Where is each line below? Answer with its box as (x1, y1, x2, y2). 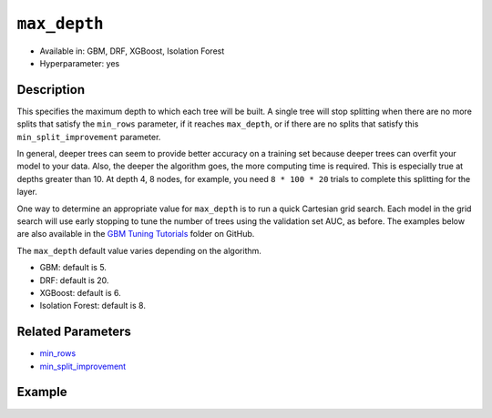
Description (16, 82, 86, 97)
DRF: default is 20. (39, 274, 109, 286)
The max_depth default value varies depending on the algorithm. (16, 245, 261, 256)
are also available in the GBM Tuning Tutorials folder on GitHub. (16, 229, 255, 240)
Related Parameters (16, 324, 132, 340)
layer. (16, 187, 38, 198)
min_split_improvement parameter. (16, 131, 161, 142)
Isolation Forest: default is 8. (39, 301, 146, 311)
